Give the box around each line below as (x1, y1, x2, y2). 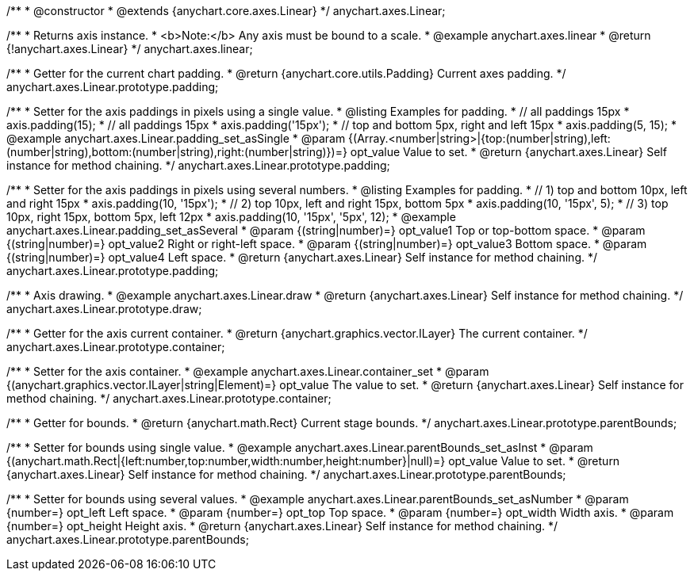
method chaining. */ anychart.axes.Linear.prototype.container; (6, 392, 332, 405)
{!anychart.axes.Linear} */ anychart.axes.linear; (6, 42, 253, 55)
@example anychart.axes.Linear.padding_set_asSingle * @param (6, 132, 346, 145)
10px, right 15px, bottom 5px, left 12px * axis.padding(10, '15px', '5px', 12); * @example (6, 210, 456, 224)
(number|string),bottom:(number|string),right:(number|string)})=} (6, 145, 347, 159)
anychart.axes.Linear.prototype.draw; (6, 302, 202, 315)
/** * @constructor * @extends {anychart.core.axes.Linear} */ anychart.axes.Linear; (6, 4, 446, 17)
